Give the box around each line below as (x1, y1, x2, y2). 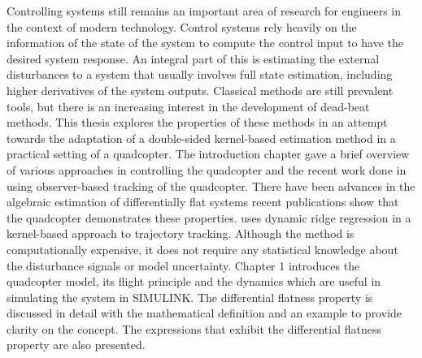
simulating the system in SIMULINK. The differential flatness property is (7, 288, 373, 305)
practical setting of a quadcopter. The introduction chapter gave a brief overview (7, 145, 410, 162)
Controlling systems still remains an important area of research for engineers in (7, 2, 402, 19)
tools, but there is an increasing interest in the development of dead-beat (7, 97, 370, 114)
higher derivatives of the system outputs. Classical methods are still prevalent (7, 81, 394, 98)
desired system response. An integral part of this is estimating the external (7, 50, 380, 67)
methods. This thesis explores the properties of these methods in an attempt (7, 114, 388, 131)
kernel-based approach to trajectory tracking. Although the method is (7, 225, 355, 242)
